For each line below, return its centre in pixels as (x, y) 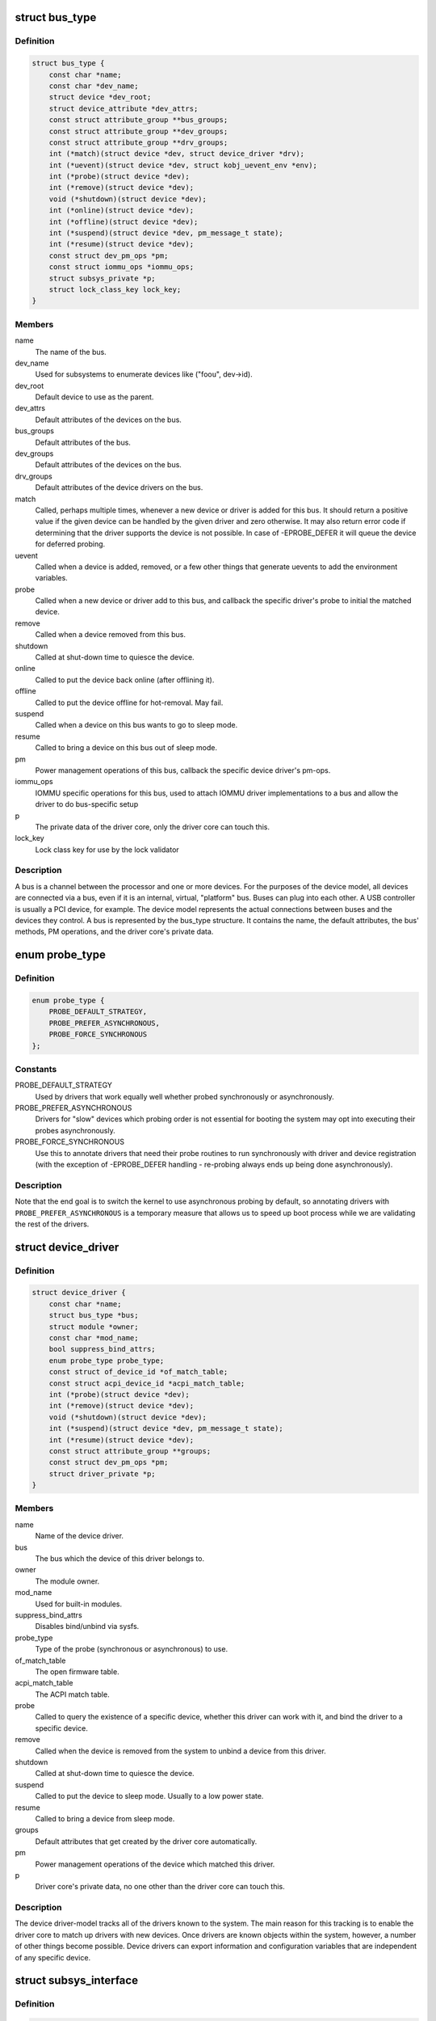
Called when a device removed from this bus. (110, 635)
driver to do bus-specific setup (87, 804)
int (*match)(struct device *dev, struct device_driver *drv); (177, 154)
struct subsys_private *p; (103, 278)
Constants (36, 1069)
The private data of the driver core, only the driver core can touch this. (153, 827)
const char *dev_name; (94, 86)
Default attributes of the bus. (83, 442)
